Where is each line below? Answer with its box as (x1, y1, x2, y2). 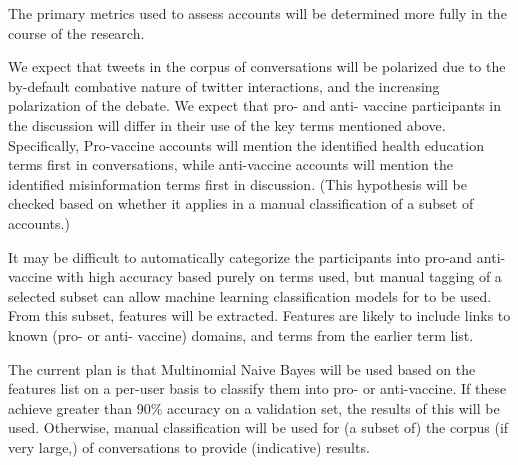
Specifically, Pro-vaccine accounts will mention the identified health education (8, 134, 484, 155)
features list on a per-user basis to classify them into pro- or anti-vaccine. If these (8, 378, 507, 399)
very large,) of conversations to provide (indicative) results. (8, 436, 370, 457)
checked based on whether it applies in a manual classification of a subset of (8, 193, 474, 214)
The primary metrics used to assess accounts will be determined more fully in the (8, 3, 507, 23)
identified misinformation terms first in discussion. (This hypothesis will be (8, 173, 467, 194)
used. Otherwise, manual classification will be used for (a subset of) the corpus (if (8, 417, 509, 438)
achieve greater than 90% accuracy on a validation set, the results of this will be (8, 397, 500, 418)
